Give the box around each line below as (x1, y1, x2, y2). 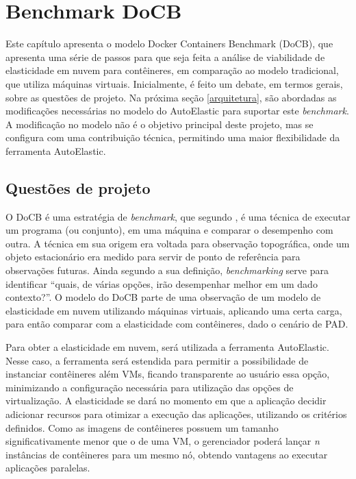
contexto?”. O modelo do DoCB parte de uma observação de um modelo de (5, 290, 321, 304)
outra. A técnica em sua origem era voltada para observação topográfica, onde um (5, 236, 350, 250)
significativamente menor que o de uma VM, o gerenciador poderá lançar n (5, 434, 320, 448)
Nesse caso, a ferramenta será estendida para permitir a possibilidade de (5, 353, 309, 367)
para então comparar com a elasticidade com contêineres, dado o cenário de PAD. (5, 317, 348, 331)
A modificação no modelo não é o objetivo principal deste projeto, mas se (5, 116, 314, 131)
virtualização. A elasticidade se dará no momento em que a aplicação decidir (5, 393, 327, 408)
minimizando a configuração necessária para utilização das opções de (5, 380, 294, 394)
